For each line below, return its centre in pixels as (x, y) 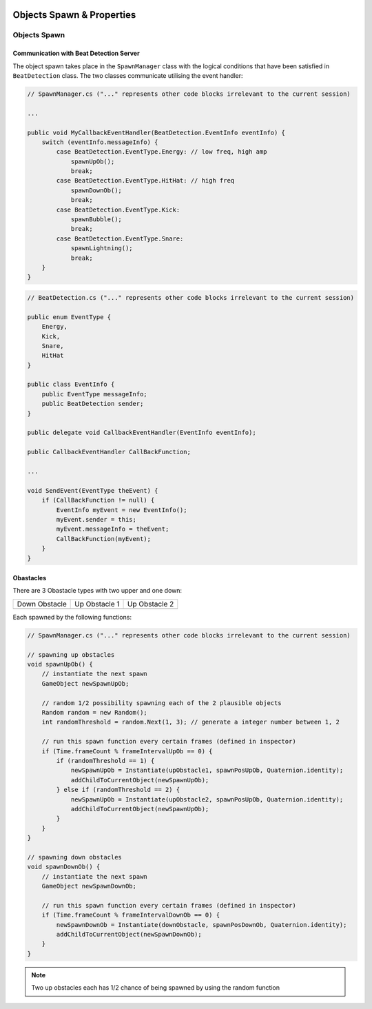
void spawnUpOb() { (60, 664)
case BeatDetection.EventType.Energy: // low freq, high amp (162, 152)
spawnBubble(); (96, 220)
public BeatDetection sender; (93, 404)
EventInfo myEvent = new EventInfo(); (122, 510)
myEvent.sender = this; (96, 519)
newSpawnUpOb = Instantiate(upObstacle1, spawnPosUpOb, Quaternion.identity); (207, 771)
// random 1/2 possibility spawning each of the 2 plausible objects (162, 703)
